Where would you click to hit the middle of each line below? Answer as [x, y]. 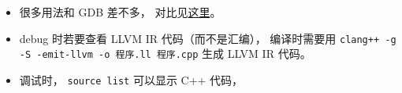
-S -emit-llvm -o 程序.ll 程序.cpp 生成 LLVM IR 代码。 [165, 54]
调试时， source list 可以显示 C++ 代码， [131, 79]
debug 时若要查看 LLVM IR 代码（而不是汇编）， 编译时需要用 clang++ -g [208, 38]
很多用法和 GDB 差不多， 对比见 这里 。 [120, 12]
